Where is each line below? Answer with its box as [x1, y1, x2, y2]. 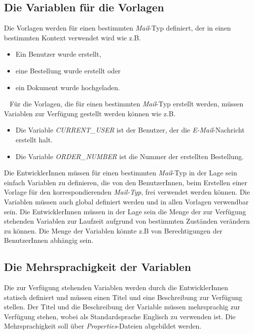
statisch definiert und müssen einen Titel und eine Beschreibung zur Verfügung [4, 292, 243, 302]
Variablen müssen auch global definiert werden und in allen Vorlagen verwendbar [4, 196, 249, 206]
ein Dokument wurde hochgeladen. [15, 82, 120, 92]
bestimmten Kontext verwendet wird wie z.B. [4, 32, 141, 42]
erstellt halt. [15, 134, 53, 144]
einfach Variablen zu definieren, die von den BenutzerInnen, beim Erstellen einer [4, 177, 248, 187]
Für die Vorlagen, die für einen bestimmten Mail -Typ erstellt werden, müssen [9, 99, 244, 109]
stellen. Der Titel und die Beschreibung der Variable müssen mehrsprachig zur [4, 301, 240, 312]
